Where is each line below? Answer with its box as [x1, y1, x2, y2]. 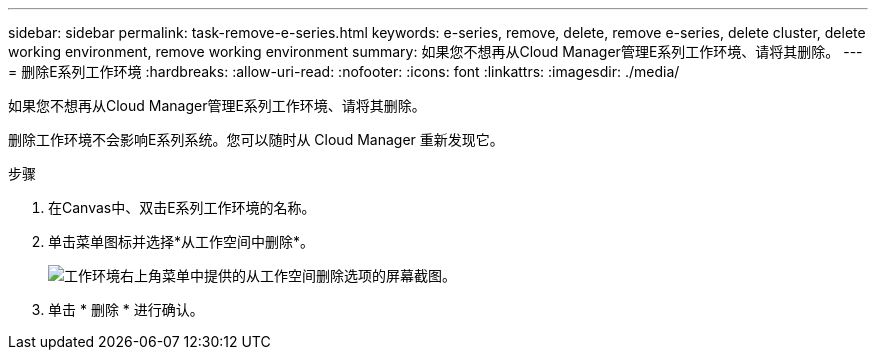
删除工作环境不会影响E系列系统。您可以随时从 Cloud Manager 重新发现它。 [8, 131, 504, 148]
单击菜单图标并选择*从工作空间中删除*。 [48, 233, 315, 250]
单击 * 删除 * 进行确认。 [48, 301, 204, 318]
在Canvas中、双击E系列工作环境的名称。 [48, 199, 316, 216]
